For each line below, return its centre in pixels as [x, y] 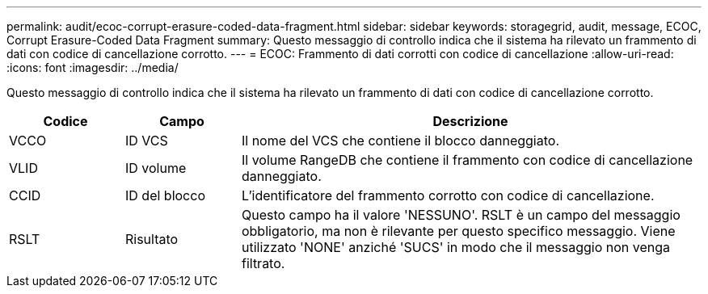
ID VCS [146, 141]
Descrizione [470, 121]
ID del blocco [165, 195]
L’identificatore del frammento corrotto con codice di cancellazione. [448, 195]
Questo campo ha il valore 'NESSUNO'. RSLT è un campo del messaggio [461, 215]
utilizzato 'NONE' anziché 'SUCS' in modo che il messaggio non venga [456, 247]
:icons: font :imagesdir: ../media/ [93, 67]
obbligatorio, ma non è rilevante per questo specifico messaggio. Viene [458, 231]
